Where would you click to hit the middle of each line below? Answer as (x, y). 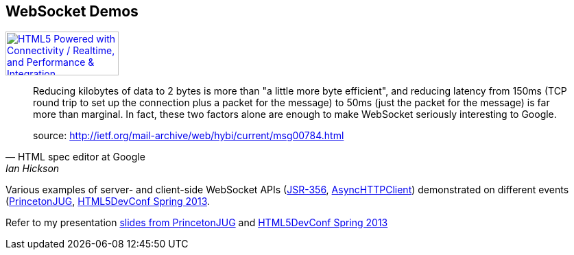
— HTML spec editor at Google (75, 157)
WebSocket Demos (72, 11)
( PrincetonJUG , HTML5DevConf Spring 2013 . (108, 202)
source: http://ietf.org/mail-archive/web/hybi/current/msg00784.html (189, 136)
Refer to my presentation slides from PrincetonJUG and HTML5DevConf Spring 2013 (197, 223)
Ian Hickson (33, 169)
